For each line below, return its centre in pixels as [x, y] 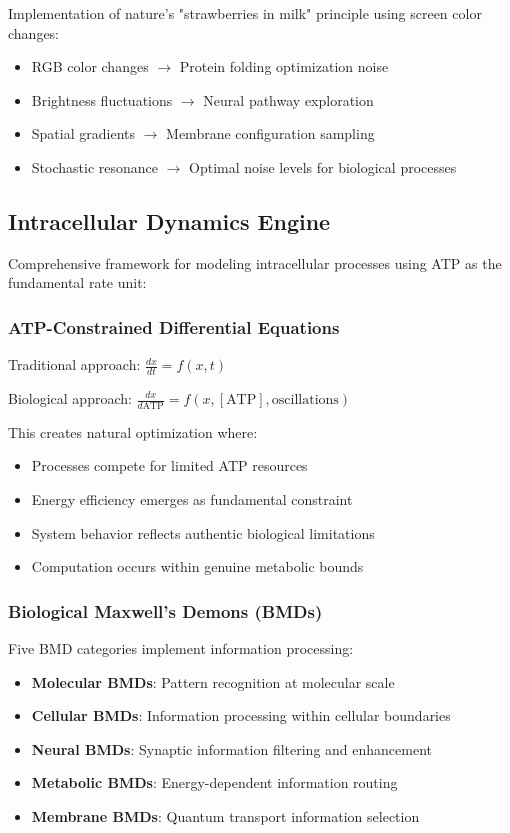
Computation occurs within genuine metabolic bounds [197, 566]
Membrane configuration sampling [270, 133]
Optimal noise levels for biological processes [323, 166]
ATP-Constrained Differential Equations [174, 326]
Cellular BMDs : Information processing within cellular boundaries [241, 715]
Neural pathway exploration [288, 99]
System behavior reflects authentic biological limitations [203, 532]
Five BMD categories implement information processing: [181, 648]
